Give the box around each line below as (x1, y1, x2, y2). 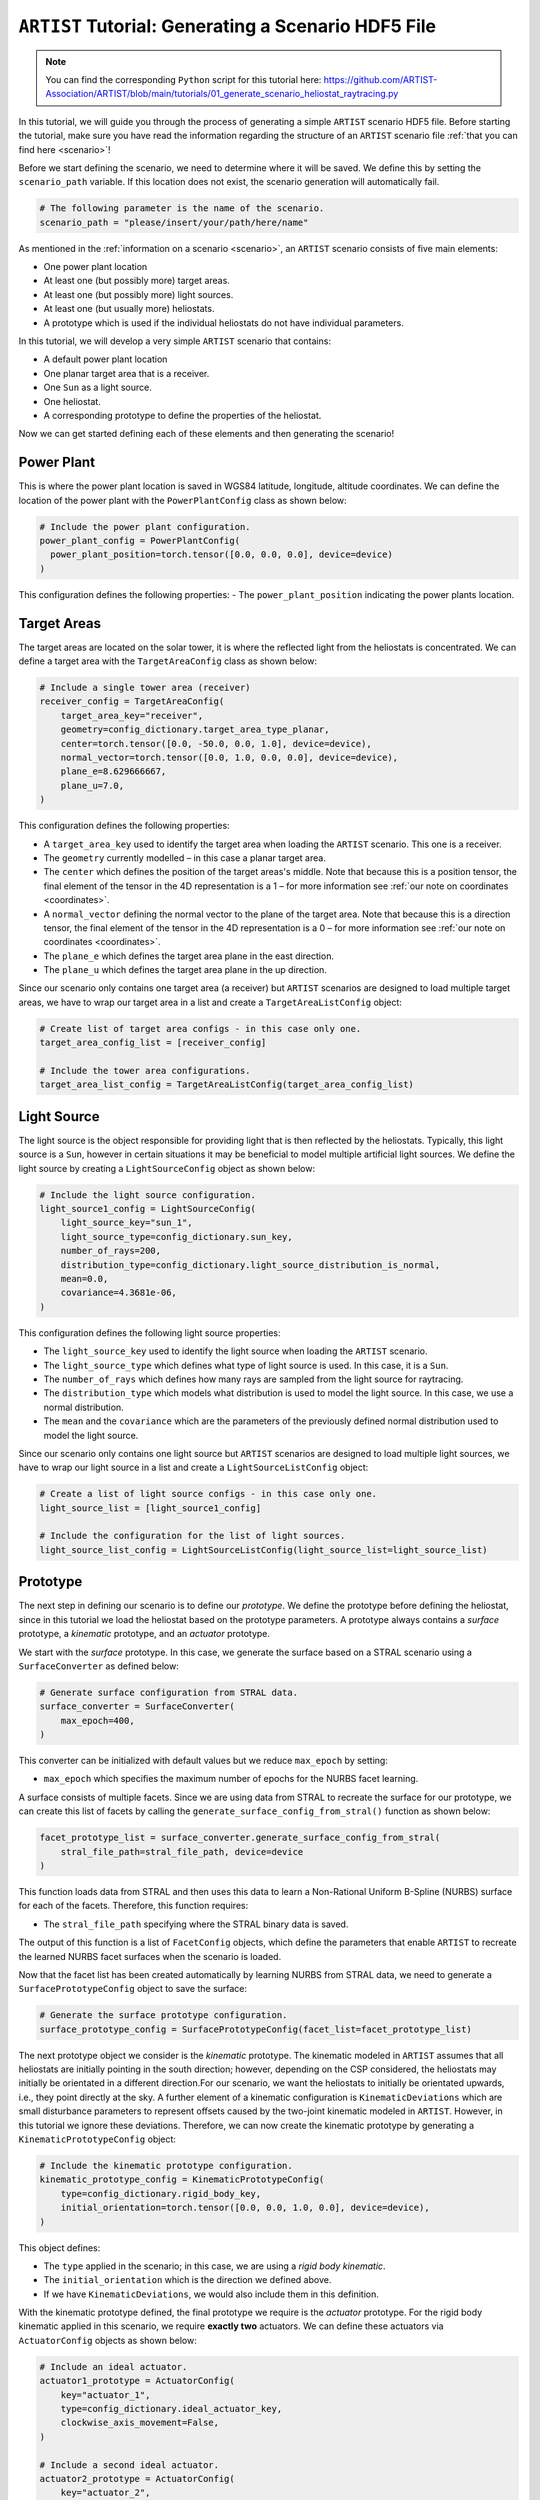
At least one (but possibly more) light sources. (43, 288, 234, 300)
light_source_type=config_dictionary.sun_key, (60, 1231, 294, 1242)
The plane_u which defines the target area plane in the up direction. (43, 964, 327, 976)
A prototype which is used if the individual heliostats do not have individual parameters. (43, 316, 404, 329)
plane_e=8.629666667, (60, 766, 167, 777)
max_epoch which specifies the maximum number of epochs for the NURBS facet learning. (43, 1773, 419, 1785)
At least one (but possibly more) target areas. (43, 275, 230, 287)
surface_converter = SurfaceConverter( (39, 1701, 235, 1712)
